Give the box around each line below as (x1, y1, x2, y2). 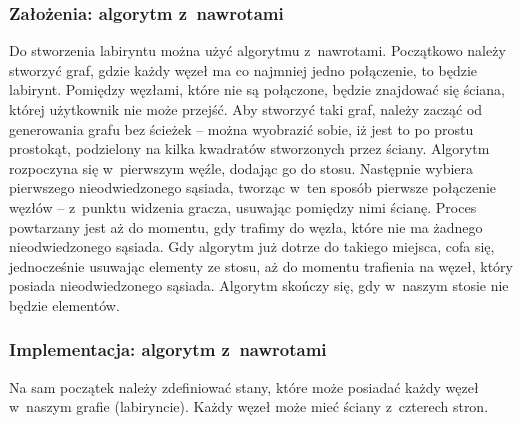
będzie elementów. (9, 294, 120, 315)
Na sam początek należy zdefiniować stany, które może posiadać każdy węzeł (9, 376, 479, 397)
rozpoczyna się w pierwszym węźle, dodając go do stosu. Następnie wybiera (9, 157, 474, 178)
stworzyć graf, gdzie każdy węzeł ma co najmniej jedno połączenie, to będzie (9, 59, 478, 80)
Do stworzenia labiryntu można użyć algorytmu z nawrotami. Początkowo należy (9, 40, 506, 61)
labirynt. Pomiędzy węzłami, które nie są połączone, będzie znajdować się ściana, (9, 79, 505, 100)
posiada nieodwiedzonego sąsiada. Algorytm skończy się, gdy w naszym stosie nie (9, 275, 509, 296)
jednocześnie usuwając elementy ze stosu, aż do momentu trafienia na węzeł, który (9, 255, 513, 276)
